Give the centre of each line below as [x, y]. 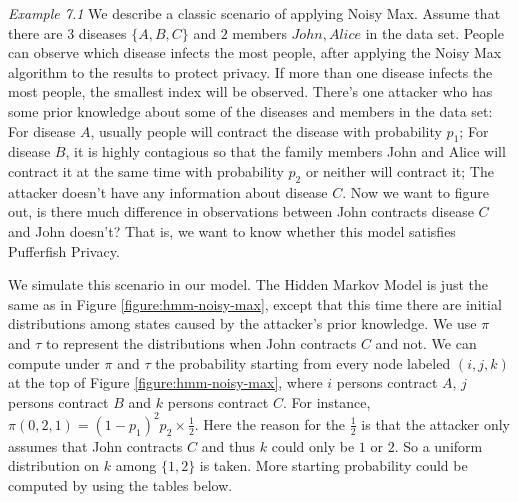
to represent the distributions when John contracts [201, 342]
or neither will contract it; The [399, 170]
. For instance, [326, 401]
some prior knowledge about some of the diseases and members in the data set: [250, 110]
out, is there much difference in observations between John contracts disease [241, 211]
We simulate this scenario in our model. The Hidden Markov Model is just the [248, 284]
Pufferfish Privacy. [64, 250]
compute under [54, 362]
